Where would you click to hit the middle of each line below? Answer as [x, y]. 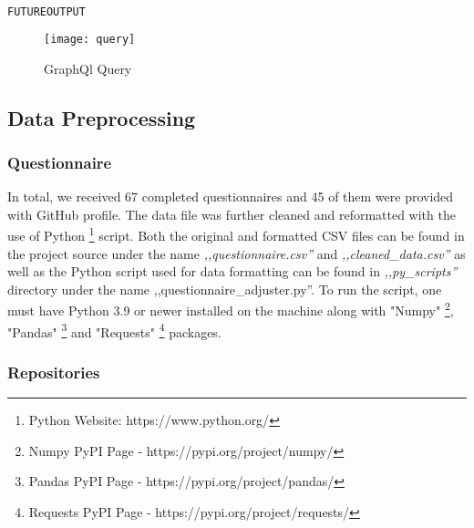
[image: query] [90, 39]
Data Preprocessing [102, 117]
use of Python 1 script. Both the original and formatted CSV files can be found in [236, 234]
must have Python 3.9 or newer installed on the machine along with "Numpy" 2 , [231, 309]
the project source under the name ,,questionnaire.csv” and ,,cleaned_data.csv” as [237, 253]
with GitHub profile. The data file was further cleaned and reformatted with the [232, 214]
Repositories [54, 372]
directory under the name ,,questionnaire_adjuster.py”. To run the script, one [225, 289]
